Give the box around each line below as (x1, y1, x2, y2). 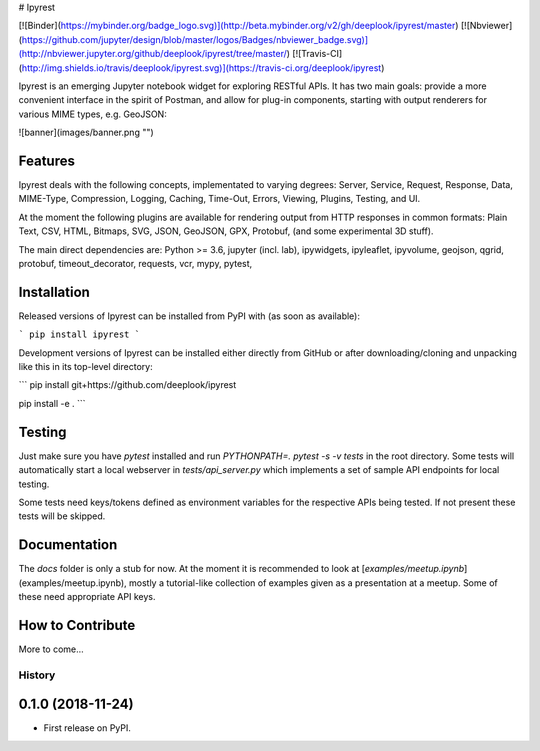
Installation (18, 283, 90, 300)
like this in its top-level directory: (18, 361, 154, 373)
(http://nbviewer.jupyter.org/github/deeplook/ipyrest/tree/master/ (18, 48, 287, 60)
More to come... (18, 643, 84, 655)
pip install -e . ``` (18, 397, 86, 409)
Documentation (18, 536, 118, 554)
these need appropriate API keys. (18, 591, 156, 602)
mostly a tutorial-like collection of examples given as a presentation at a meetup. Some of (128, 576, 499, 589)
